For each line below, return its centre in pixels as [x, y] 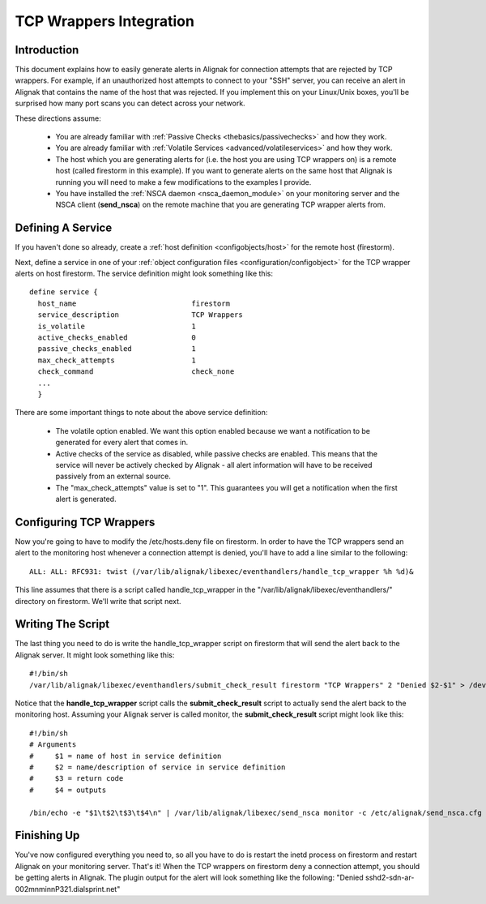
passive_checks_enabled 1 [117, 349]
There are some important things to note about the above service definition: [141, 413]
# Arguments [53, 745]
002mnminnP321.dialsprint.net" [68, 889]
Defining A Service [64, 228]
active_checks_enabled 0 [117, 338]
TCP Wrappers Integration [104, 21]
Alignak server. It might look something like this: [95, 655]
